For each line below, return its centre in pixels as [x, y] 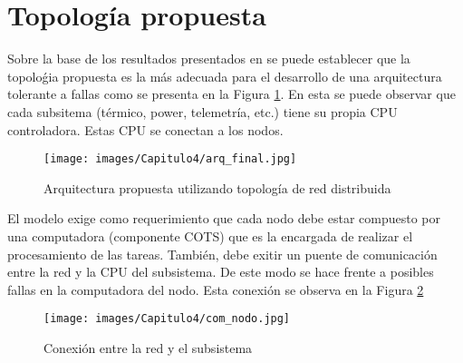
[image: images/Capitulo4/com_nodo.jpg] [167, 319]
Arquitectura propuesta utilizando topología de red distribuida [217, 187]
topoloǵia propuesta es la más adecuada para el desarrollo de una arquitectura [225, 76]
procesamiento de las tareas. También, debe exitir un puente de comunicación [222, 254]
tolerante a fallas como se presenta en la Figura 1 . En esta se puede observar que [231, 94]
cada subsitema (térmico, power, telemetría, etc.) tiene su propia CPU [203, 111]
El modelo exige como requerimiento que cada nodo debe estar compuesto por [224, 218]
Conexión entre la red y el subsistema [148, 347]
